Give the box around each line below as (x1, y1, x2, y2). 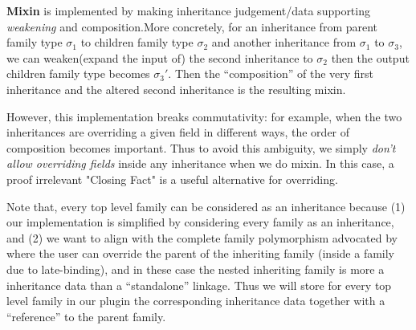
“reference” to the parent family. (6, 308, 166, 324)
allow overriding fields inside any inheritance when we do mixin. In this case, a (6, 155, 394, 172)
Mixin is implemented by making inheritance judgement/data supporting (6, 2, 370, 18)
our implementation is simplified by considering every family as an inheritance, (6, 214, 394, 230)
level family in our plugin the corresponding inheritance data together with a (6, 292, 385, 309)
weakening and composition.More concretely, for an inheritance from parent (6, 18, 378, 35)
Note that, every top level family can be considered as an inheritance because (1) (6, 198, 406, 214)
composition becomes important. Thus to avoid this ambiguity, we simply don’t (6, 139, 396, 156)
